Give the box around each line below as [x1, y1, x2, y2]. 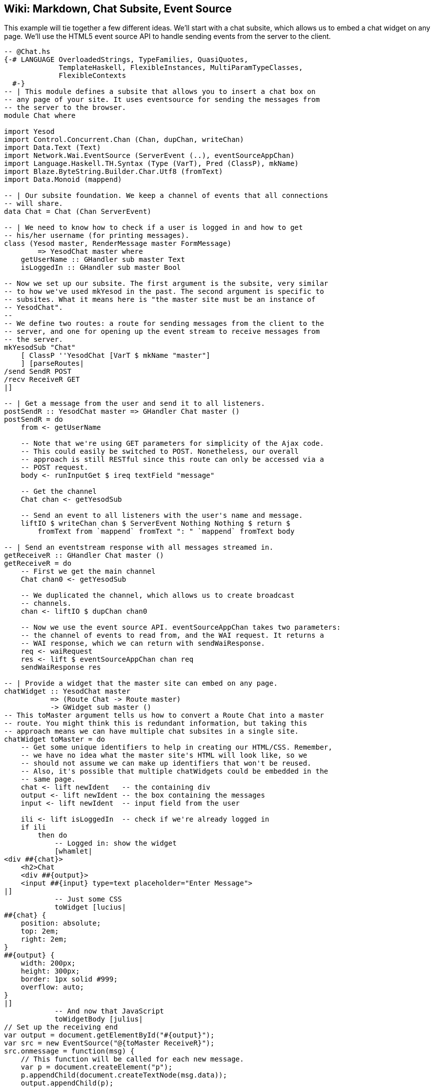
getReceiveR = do [4, 559, 71, 568]
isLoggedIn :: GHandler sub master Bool [20, 263, 181, 272]
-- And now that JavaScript [54, 1007, 164, 1016]
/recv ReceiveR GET [4, 375, 80, 384]
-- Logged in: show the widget [54, 839, 177, 848]
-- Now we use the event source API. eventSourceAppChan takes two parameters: [20, 623, 341, 632]
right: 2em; [20, 935, 67, 944]
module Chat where [4, 111, 76, 120]
